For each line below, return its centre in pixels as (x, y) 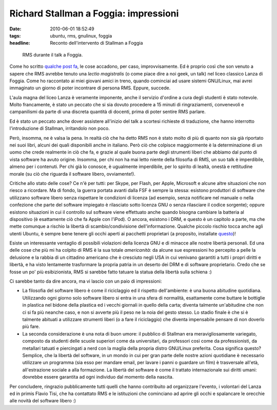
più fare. (31, 327)
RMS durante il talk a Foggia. (53, 54)
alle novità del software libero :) (43, 401)
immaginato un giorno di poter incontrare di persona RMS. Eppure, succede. (90, 88)
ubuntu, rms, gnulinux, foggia (81, 35)
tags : (15, 35)
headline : (20, 43)
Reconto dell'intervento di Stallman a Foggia (96, 43)
